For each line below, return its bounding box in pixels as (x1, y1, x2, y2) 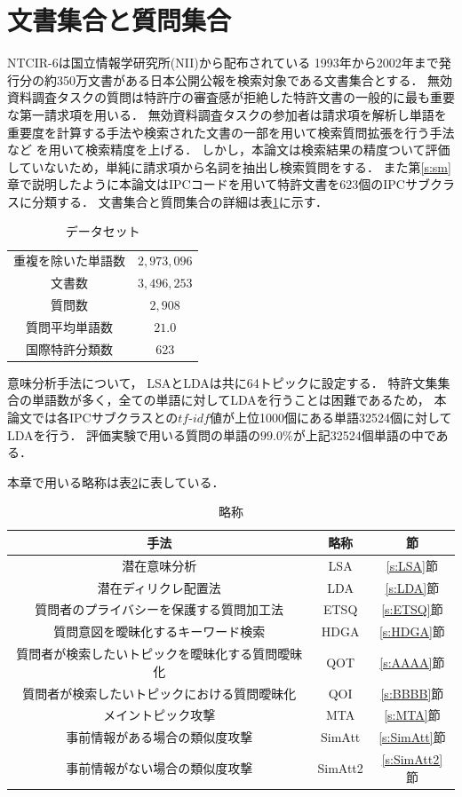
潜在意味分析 (122, 556, 197, 574)
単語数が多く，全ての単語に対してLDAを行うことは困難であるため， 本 (31, 391, 447, 409)
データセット (65, 222, 140, 241)
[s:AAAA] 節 (379, 652, 445, 671)
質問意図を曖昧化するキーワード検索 (53, 622, 266, 641)
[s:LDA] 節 (385, 578, 440, 596)
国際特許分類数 (26, 339, 113, 358)
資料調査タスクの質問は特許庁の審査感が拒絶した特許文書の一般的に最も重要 (7, 88, 455, 107)
